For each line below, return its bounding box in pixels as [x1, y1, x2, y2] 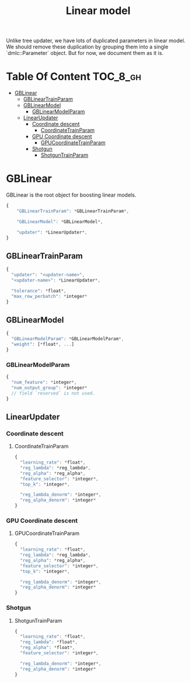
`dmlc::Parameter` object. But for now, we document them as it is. [6, 50, 164, 57]
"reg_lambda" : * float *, [20, 639, 78, 645]
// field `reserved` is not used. [11, 390, 95, 396]
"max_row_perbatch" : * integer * [11, 293, 88, 299]
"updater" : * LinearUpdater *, [16, 229, 88, 235]
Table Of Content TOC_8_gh [6, 70, 141, 83]
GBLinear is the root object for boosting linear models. [6, 191, 137, 198]
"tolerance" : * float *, [11, 288, 67, 294]
